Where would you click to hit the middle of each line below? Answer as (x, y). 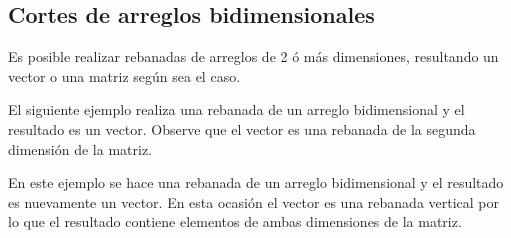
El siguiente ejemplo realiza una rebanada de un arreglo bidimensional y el (236, 109)
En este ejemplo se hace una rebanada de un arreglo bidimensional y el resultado (256, 182)
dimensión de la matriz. (80, 148)
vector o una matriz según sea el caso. (124, 75)
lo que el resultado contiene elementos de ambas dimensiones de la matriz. (235, 221)
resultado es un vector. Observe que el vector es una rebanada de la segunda (242, 128)
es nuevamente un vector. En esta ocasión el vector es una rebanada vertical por (254, 201)
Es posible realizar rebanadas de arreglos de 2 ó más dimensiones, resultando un (253, 56)
